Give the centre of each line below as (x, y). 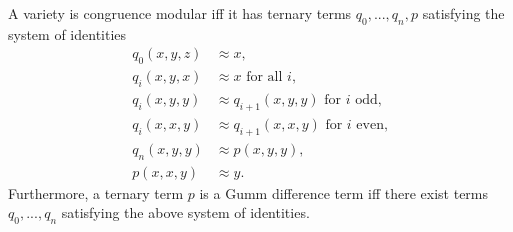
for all (264, 77)
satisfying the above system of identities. (185, 212)
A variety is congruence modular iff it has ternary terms (180, 13)
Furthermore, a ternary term (96, 192)
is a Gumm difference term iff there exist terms (344, 192)
